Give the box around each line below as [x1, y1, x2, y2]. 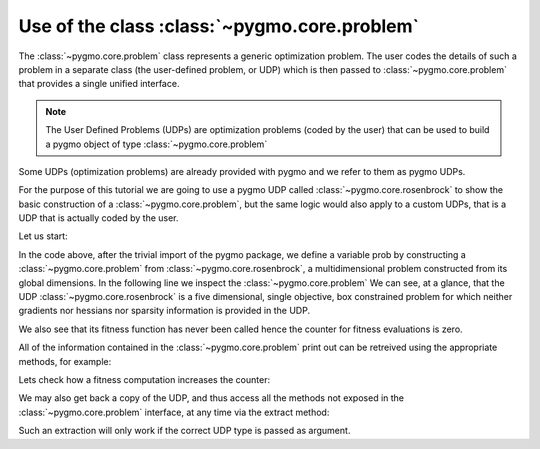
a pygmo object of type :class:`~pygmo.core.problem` [45, 138, 268, 150]
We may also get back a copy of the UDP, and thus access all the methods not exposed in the [18, 392, 405, 404]
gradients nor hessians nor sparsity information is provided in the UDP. [18, 305, 310, 317]
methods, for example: [18, 355, 112, 367]
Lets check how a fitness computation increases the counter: [18, 373, 270, 385]
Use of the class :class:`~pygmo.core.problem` [18, 15, 420, 37]
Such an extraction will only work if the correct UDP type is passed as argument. [18, 425, 351, 437]
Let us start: [18, 230, 69, 242]
